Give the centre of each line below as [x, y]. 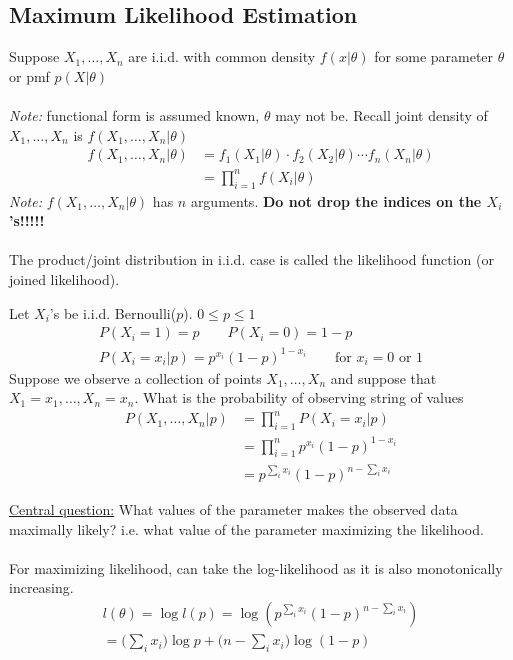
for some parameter [434, 56]
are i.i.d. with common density [222, 56]
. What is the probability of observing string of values [299, 397]
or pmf [29, 75]
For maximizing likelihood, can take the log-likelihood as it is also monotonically [256, 567]
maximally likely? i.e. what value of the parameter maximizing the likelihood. [246, 528]
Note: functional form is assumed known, [134, 114]
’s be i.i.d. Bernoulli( [113, 312]
